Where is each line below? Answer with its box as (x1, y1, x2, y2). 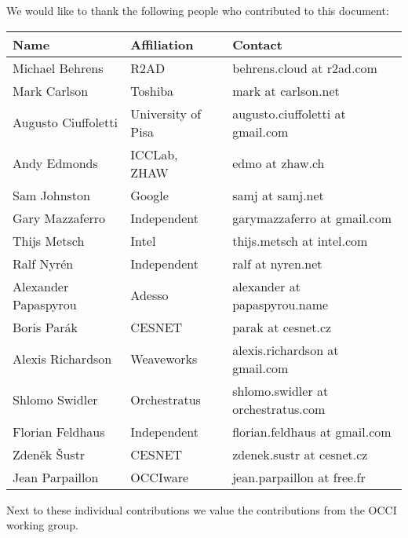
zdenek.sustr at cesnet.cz (232, 445, 368, 463)
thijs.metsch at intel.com (232, 231, 368, 250)
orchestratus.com (232, 399, 326, 418)
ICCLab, (130, 145, 178, 163)
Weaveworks (130, 350, 198, 368)
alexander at (232, 276, 301, 295)
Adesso (130, 286, 169, 305)
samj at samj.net (232, 185, 324, 204)
